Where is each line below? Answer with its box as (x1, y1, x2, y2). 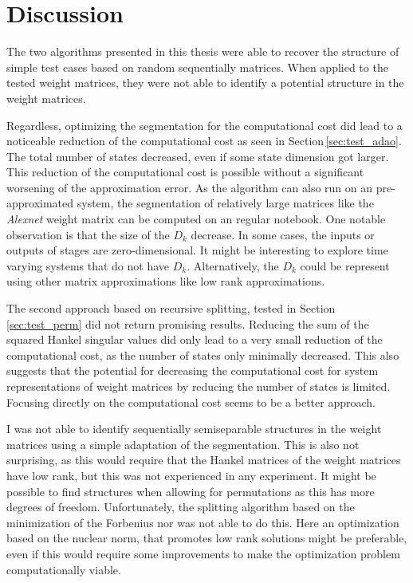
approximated (6, 195, 74, 211)
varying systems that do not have (6, 257, 170, 274)
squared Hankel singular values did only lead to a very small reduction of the (6, 331, 383, 348)
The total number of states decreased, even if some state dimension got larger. (6, 148, 389, 164)
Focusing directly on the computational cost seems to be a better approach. (6, 393, 376, 410)
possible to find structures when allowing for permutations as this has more (6, 483, 375, 499)
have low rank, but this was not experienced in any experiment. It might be (6, 467, 376, 483)
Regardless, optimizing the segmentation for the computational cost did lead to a (6, 116, 403, 133)
